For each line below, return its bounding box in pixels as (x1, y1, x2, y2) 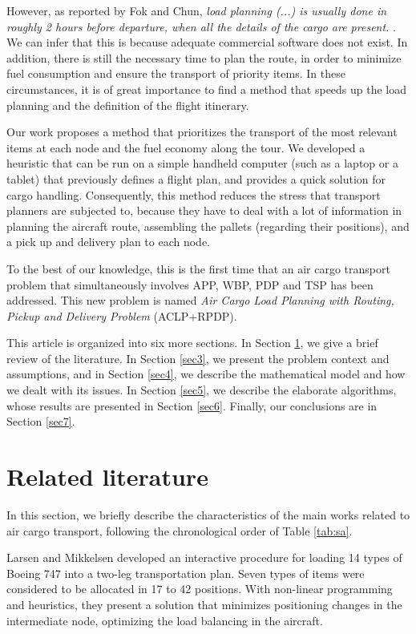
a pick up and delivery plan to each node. (6, 233, 211, 250)
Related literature (6, 460, 208, 493)
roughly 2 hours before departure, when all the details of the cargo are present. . (6, 18, 396, 34)
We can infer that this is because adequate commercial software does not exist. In (6, 34, 408, 50)
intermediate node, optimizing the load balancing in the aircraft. (6, 612, 323, 628)
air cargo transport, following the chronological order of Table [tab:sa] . (6, 522, 353, 539)
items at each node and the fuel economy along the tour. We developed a (6, 139, 366, 155)
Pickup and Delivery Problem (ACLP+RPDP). (6, 307, 237, 324)
